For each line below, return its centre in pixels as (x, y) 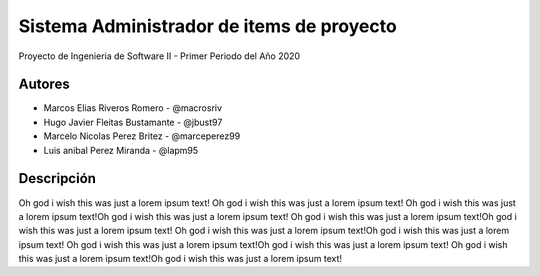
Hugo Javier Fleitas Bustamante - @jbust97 (133, 122)
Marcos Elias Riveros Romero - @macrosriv (133, 108)
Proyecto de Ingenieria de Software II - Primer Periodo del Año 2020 (159, 56)
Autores (44, 84)
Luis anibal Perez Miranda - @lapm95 (121, 150)
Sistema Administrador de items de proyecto (207, 26)
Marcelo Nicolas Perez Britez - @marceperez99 (142, 136)
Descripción (57, 178)
